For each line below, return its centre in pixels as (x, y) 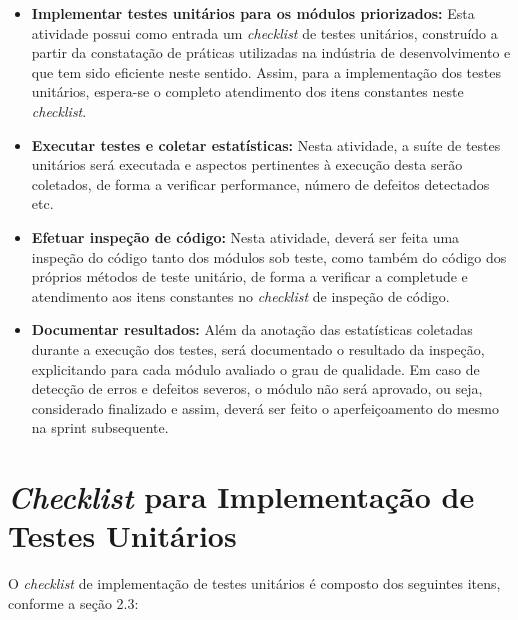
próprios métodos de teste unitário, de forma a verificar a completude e (249, 276)
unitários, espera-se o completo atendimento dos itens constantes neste (247, 91)
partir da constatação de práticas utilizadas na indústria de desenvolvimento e (271, 52)
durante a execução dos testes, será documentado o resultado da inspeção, (258, 348)
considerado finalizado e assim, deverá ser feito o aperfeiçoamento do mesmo (265, 407)
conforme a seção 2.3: (73, 602)
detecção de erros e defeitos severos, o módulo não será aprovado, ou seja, (257, 388)
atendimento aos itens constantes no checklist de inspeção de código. (240, 295)
